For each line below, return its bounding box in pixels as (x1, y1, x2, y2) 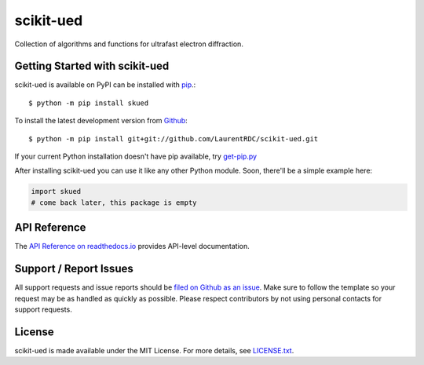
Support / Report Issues (14, 262, 133, 276)
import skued (31, 187, 82, 196)
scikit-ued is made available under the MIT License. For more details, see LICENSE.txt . (14, 345, 294, 355)
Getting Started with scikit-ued (14, 60, 170, 73)
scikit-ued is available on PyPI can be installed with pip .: (14, 80, 196, 89)
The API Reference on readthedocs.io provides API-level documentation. (14, 242, 250, 251)
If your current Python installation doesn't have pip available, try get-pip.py (14, 151, 258, 161)
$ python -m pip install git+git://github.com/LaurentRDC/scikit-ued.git (28, 134, 319, 143)
